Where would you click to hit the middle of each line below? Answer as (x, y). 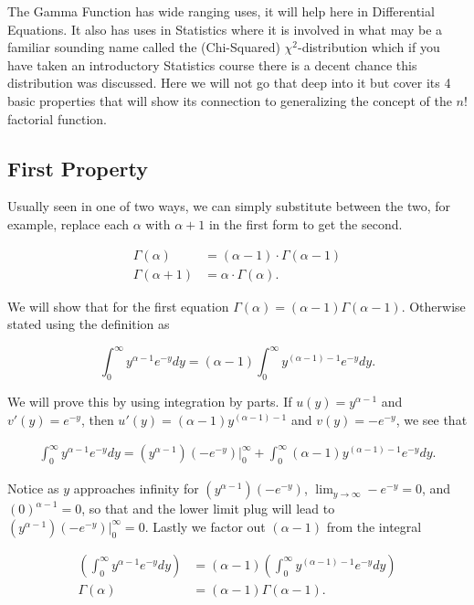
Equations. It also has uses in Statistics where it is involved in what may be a (225, 29)
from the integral (374, 526)
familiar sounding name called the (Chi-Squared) (144, 47)
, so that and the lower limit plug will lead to (208, 509)
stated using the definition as (89, 324)
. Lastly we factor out (205, 526)
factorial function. (57, 118)
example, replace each (68, 223)
